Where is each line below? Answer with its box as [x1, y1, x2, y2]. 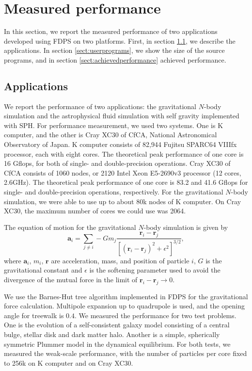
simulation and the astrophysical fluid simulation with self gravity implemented [4, 111, 239, 121]
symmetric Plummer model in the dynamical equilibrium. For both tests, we [4, 339, 231, 349]
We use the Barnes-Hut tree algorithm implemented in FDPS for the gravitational [4, 291, 248, 301]
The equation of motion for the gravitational [4, 222, 136, 232]
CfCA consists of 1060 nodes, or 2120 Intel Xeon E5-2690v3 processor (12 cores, [4, 167, 241, 177]
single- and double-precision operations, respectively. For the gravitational [4, 187, 223, 197]
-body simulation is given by [143, 222, 228, 232]
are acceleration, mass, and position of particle [51, 255, 189, 265]
